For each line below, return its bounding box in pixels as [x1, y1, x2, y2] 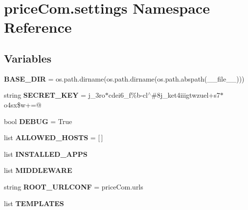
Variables [4, 50, 52, 65]
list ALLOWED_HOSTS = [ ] [4, 132, 103, 143]
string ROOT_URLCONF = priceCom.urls [4, 181, 143, 191]
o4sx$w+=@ [4, 99, 42, 109]
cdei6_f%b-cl [108, 90, 148, 100]
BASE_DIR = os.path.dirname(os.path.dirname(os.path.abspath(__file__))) [4, 73, 245, 84]
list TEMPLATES [4, 198, 64, 208]
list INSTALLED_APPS [4, 148, 88, 159]
